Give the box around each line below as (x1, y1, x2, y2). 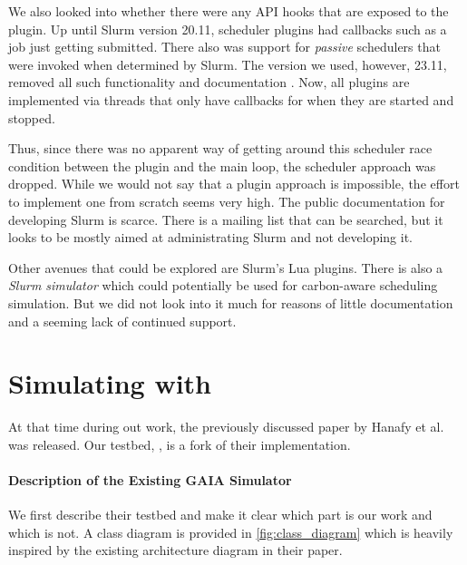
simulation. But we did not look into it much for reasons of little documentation (8, 293, 453, 312)
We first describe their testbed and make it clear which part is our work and (8, 505, 433, 524)
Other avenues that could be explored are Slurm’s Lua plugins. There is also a (8, 258, 443, 277)
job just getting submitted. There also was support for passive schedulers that (8, 37, 441, 56)
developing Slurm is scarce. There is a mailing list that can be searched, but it (8, 209, 443, 229)
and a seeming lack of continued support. (8, 311, 237, 330)
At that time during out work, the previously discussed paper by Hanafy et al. (8, 417, 444, 436)
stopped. (8, 108, 55, 127)
